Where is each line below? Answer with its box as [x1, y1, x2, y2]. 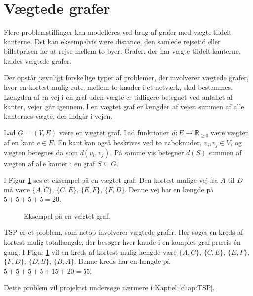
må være [4, 184, 30, 194]
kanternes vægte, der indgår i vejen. [4, 111, 113, 121]
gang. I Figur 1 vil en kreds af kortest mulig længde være [4, 246, 177, 257]
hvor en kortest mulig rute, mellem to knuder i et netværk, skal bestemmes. [4, 82, 233, 92]
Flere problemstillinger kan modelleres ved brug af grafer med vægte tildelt [4, 27, 232, 37]
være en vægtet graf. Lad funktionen [59, 127, 170, 138]
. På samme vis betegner [110, 147, 184, 157]
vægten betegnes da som [4, 147, 78, 157]
